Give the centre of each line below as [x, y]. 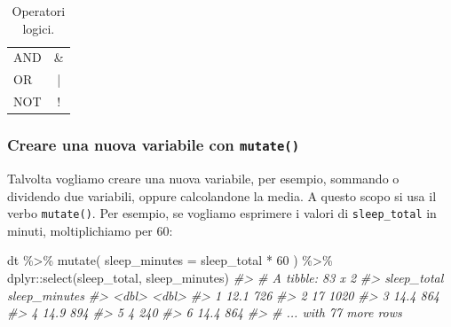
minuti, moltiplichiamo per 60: [90, 230]
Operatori [39, 11]
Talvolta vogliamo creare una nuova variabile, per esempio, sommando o [203, 178]
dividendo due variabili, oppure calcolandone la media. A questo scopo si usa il [222, 195]
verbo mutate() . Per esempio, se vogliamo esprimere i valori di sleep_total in [222, 213]
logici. [39, 28]
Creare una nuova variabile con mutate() [154, 145]
